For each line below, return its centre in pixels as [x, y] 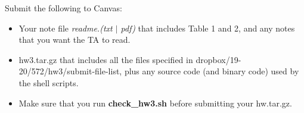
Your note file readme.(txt [66, 28]
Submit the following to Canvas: [63, 8]
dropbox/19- [218, 59]
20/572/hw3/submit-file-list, [70, 71]
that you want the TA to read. [75, 40]
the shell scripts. [49, 82]
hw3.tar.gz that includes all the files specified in [106, 59]
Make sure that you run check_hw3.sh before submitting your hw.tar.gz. [155, 103]
